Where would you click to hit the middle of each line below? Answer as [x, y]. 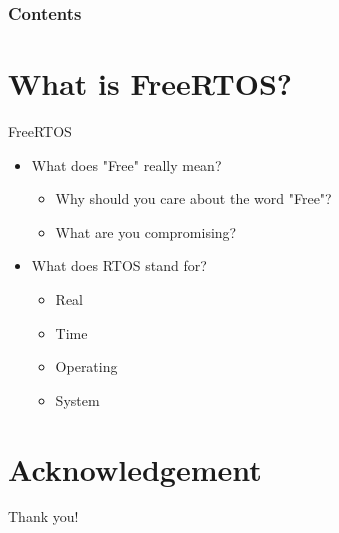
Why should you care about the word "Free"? [193, 198]
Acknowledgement [135, 468]
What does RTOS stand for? [119, 265]
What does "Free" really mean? [126, 164]
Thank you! [43, 516]
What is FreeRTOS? [150, 83]
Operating [86, 366]
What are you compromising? [146, 231]
